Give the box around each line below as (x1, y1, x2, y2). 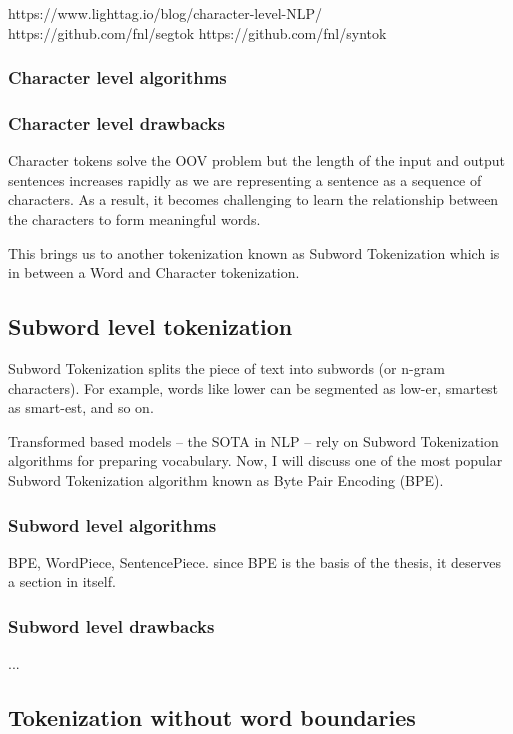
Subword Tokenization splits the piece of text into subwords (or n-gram (8, 358, 445, 379)
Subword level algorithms (8, 512, 217, 537)
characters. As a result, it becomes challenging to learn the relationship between (8, 189, 499, 210)
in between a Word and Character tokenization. (8, 262, 300, 283)
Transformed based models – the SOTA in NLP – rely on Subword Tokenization (8, 430, 499, 451)
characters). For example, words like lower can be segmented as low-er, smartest (8, 377, 499, 398)
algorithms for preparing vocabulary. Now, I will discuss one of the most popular (8, 450, 503, 471)
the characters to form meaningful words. (8, 209, 261, 230)
